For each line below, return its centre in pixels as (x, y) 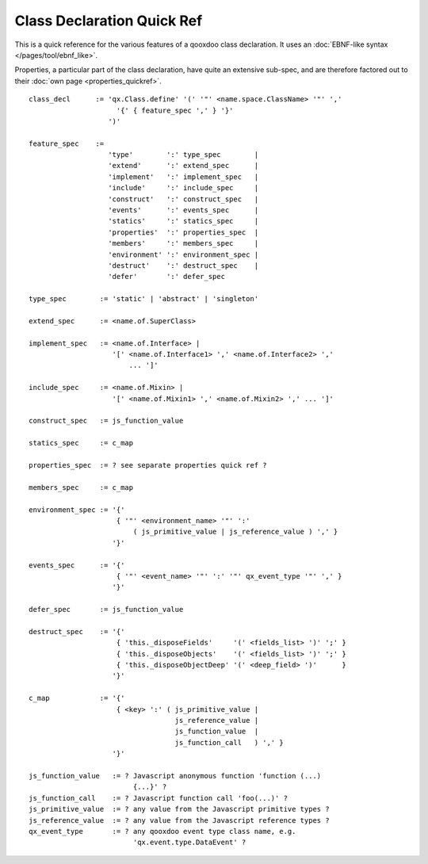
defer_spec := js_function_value (106, 610)
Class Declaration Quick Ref (109, 21)
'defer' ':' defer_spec (167, 277)
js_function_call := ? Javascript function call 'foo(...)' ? (159, 798)
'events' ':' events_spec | (183, 210)
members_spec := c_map (81, 487)
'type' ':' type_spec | (183, 155)
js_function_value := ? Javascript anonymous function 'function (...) (175, 776)
